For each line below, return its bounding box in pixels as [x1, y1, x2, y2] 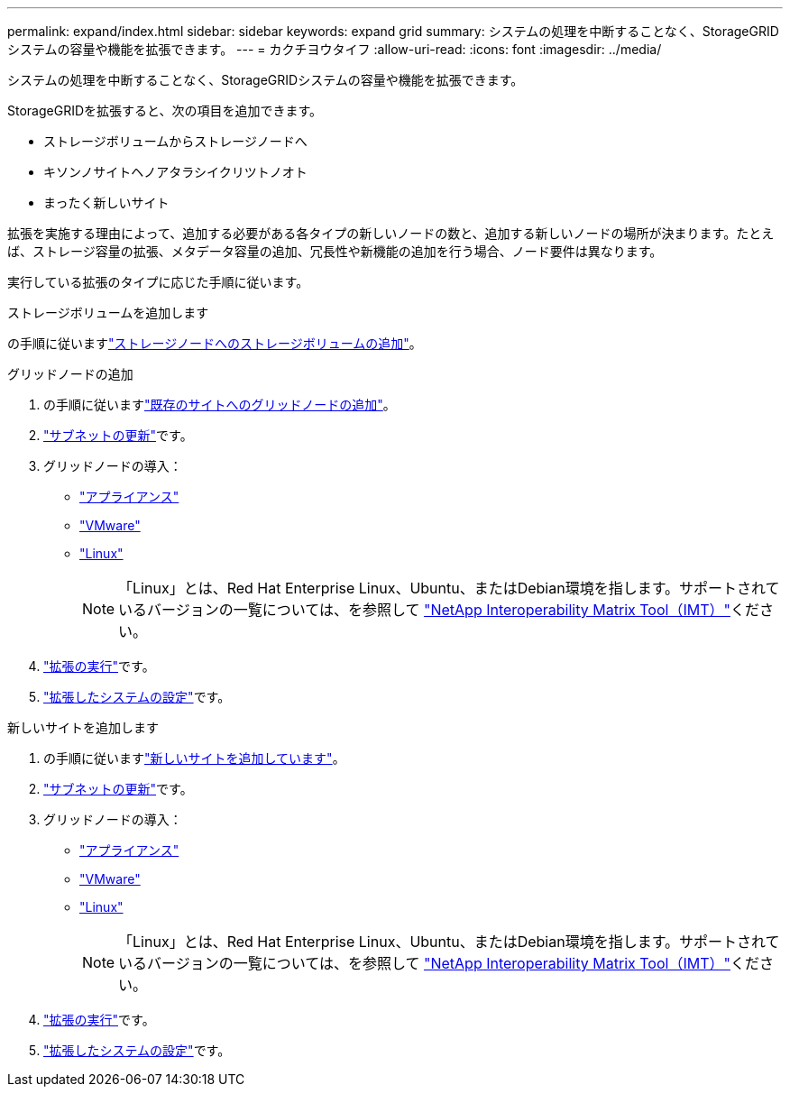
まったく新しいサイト [43, 195, 170, 210]
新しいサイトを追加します [7, 720, 159, 735]
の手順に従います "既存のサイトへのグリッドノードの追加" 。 [43, 397, 396, 412]
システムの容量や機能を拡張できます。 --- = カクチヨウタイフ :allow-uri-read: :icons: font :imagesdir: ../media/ [7, 41, 662, 57]
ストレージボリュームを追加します [7, 305, 209, 320]
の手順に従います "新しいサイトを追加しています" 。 [43, 750, 345, 766]
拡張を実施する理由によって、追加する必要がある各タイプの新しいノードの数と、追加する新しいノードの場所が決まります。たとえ [7, 225, 775, 241]
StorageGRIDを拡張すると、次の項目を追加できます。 [7, 103, 323, 118]
